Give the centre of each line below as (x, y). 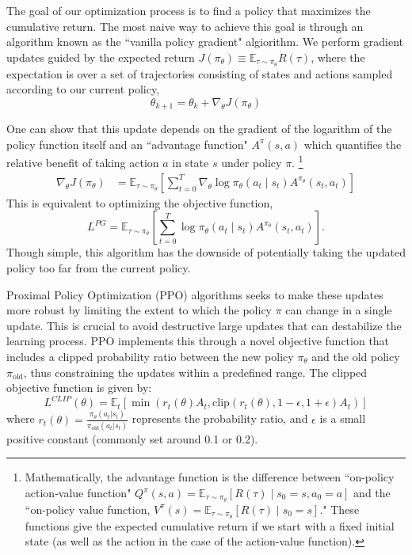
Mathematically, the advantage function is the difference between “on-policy (210, 477)
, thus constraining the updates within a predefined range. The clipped (195, 372)
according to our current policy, (83, 89)
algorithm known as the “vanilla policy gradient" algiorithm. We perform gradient (205, 42)
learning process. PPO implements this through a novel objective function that (198, 341)
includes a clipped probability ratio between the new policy (150, 356)
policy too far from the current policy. (99, 267)
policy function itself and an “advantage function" (127, 144)
